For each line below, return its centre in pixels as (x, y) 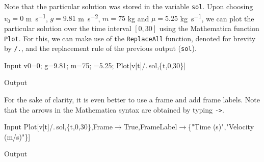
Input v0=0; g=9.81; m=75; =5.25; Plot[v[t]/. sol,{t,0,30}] (95, 65)
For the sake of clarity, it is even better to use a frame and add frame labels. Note (132, 99)
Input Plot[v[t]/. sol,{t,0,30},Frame (58, 127)
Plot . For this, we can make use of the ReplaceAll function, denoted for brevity (130, 38)
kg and (138, 18)
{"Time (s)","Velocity (221, 127)
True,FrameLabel (150, 127)
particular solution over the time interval (68, 28)
